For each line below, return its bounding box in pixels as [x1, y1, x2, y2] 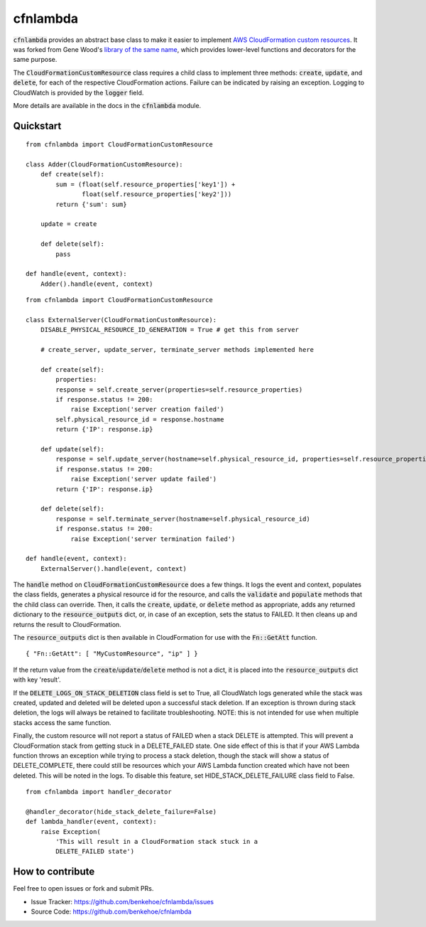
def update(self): [40, 445, 105, 454]
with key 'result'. [13, 675, 62, 684]
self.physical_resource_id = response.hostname [55, 415, 224, 423]
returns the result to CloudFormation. [13, 620, 122, 628]
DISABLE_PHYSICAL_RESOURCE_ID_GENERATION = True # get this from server [40, 326, 300, 334]
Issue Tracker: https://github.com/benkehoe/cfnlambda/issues [31, 897, 214, 906]
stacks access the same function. [13, 718, 111, 727]
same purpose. [13, 55, 58, 64]
